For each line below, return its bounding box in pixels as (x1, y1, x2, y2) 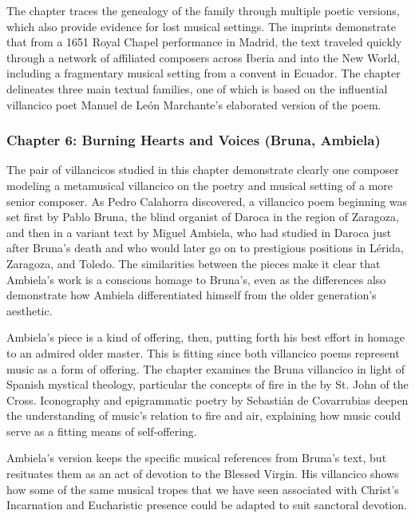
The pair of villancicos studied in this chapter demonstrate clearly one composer (6, 161, 399, 178)
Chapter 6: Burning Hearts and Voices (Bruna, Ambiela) (6, 130, 381, 150)
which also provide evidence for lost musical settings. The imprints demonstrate (6, 18, 396, 34)
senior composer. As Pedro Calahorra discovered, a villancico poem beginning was (6, 192, 408, 209)
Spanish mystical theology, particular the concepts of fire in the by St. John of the (6, 376, 409, 393)
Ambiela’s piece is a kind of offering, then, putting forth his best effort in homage (6, 329, 405, 346)
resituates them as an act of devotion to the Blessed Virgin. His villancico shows (6, 465, 399, 482)
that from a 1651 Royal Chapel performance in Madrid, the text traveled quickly (6, 34, 402, 50)
